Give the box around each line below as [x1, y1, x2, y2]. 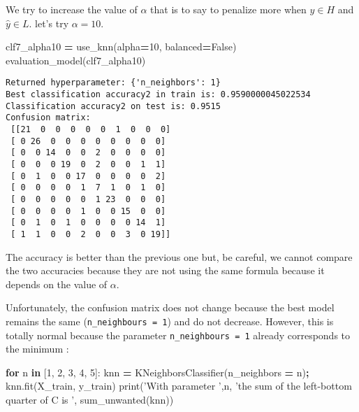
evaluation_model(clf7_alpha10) [6, 52, 146, 67]
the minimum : [6, 341, 69, 356]
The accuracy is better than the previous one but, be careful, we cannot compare [6, 249, 353, 264]
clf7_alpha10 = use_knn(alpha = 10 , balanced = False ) [6, 39, 237, 54]
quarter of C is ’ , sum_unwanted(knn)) [6, 392, 174, 407]
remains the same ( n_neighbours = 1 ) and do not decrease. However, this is [6, 313, 334, 328]
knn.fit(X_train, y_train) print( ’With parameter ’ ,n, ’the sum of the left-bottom [6, 378, 352, 393]
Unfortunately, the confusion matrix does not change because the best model [6, 300, 335, 315]
